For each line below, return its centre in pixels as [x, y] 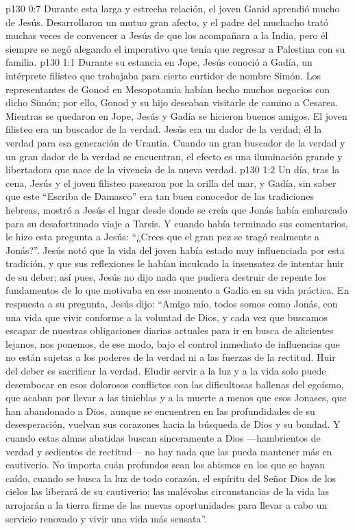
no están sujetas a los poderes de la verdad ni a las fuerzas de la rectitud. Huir [171, 357]
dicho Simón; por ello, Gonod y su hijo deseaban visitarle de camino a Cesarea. [172, 102]
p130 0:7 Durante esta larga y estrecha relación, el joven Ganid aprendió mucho [173, 8]
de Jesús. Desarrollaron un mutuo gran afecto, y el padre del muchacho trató [167, 22]
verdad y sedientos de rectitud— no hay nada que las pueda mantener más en [169, 451]
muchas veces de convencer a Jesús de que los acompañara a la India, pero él [167, 35]
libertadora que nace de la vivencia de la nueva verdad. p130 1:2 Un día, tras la [173, 169]
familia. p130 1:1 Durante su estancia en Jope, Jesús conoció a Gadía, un [159, 62]
